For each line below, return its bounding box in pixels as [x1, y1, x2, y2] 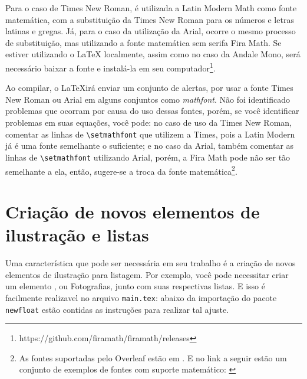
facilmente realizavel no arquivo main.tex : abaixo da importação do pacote [5, 291, 277, 303]
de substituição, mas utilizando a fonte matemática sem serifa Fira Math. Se [5, 36, 282, 48]
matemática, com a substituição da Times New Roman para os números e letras [5, 13, 294, 25]
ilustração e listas [5, 223, 149, 247]
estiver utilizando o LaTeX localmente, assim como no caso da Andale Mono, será [5, 48, 301, 60]
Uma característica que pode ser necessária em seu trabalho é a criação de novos [5, 257, 296, 269]
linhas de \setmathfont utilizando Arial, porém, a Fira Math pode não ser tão [5, 151, 291, 163]
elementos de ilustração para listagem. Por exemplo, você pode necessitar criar [5, 268, 289, 280]
